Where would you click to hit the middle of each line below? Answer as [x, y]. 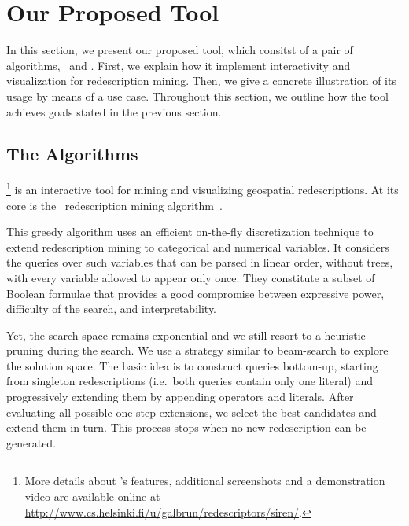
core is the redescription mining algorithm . [114, 205]
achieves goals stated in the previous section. [114, 111]
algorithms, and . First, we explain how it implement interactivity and [179, 65]
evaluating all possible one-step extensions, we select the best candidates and [192, 412]
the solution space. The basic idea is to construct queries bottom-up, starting [192, 365]
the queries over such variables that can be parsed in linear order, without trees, [200, 262]
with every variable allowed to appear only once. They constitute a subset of [191, 277]
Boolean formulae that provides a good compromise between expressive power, [195, 293]
